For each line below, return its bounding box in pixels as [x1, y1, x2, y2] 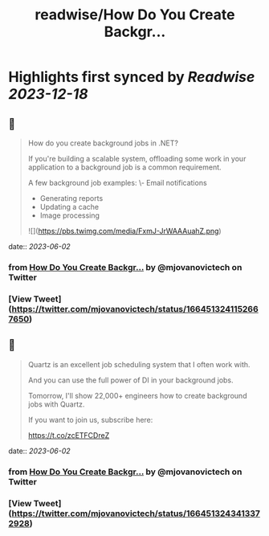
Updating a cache [39, 203, 100, 211]
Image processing [39, 211, 100, 220]
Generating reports [39, 194, 104, 203]
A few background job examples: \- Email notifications [27, 178, 207, 187]
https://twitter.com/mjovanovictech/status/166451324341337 [11, 508, 261, 519]
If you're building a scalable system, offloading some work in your [27, 154, 247, 163]
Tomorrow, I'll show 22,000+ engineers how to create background [27, 391, 247, 400]
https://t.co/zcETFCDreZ [27, 430, 110, 440]
